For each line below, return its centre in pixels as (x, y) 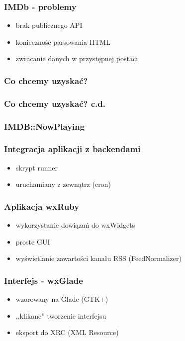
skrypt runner (37, 167)
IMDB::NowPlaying (45, 126)
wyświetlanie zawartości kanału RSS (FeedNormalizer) (98, 258)
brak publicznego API (49, 25)
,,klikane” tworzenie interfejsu (61, 315)
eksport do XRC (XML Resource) (67, 332)
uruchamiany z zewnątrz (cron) (63, 184)
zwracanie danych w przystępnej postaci (77, 58)
